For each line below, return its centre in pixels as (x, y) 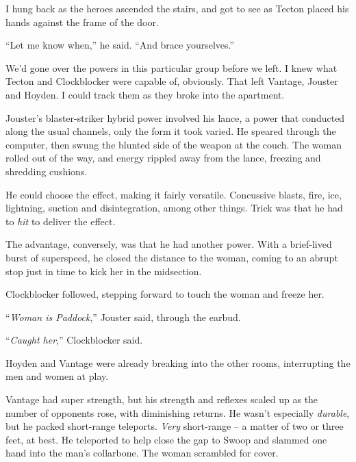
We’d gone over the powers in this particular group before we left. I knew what (171, 67)
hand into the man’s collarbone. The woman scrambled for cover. (142, 453)
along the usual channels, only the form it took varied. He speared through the (171, 131)
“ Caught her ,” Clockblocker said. (74, 340)
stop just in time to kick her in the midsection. (104, 271)
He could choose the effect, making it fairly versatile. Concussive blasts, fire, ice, (174, 194)
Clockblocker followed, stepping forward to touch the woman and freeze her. (165, 294)
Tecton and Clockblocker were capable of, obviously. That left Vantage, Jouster (172, 81)
